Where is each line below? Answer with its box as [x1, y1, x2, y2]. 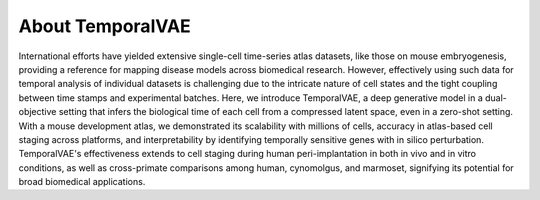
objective [18, 106, 57, 118]
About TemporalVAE [18, 15, 192, 37]
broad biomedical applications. [18, 176, 146, 188]
